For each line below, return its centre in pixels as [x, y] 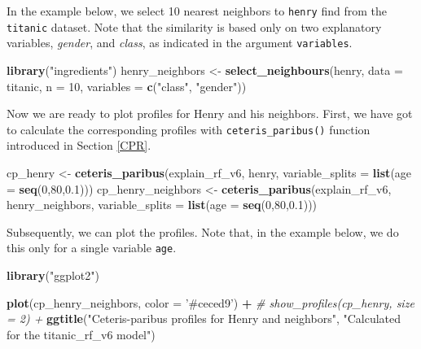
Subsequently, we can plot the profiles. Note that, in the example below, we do [203, 231]
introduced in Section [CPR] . [79, 145]
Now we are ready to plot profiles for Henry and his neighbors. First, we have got [210, 113]
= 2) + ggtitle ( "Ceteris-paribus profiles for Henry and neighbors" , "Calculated [204, 318]
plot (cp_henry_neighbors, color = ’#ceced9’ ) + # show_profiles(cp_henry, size [210, 302]
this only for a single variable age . [92, 248]
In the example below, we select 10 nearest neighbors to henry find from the [197, 11]
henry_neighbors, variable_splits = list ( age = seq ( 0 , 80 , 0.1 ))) [162, 205]
